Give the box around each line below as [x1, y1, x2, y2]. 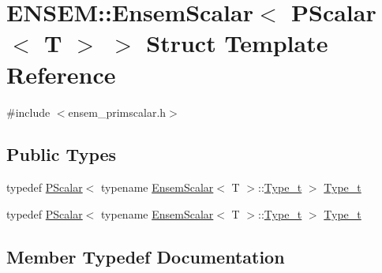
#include [6, 103, 51, 120]
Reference [6, 58, 116, 90]
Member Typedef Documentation [6, 244, 285, 268]
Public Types [6, 142, 117, 166]
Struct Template [146, 27, 328, 59]
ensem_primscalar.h [68, 103, 167, 120]
